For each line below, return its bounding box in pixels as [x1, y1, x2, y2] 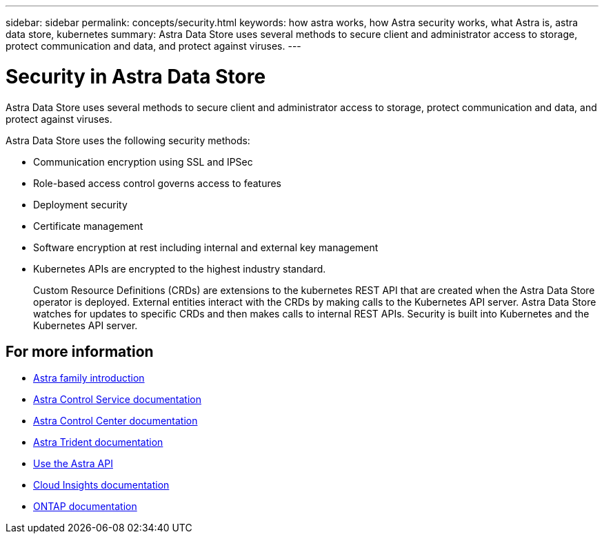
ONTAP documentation [33, 500, 137, 513]
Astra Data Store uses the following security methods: [6, 134, 250, 146]
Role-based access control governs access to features [33, 177, 282, 189]
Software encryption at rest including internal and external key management [33, 241, 379, 253]
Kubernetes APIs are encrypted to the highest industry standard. [33, 262, 326, 275]
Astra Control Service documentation [33, 393, 202, 406]
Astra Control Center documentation [33, 415, 198, 427]
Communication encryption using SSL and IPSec [33, 155, 253, 168]
